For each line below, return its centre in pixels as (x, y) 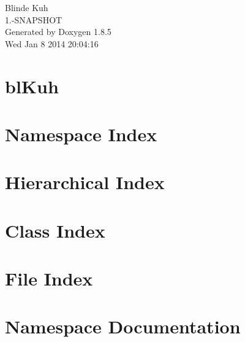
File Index (49, 278)
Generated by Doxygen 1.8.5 (58, 32)
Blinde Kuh (27, 7)
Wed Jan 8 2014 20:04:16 (52, 43)
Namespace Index (81, 134)
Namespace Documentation (123, 326)
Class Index (55, 230)
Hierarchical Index (85, 182)
